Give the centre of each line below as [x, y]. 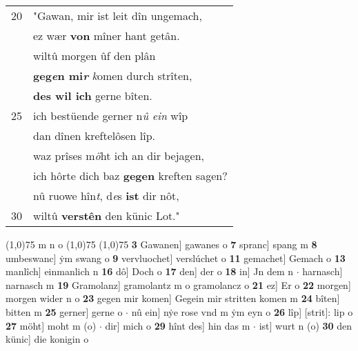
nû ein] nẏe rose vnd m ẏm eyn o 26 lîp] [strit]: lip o [242, 311]
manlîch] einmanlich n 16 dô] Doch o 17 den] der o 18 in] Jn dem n [150, 271]
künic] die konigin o [47, 339]
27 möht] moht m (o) [51, 325]
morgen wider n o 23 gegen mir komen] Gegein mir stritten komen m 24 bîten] [173, 298]
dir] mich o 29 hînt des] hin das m [178, 325]
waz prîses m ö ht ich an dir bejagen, [119, 156]
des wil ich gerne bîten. [93, 96]
